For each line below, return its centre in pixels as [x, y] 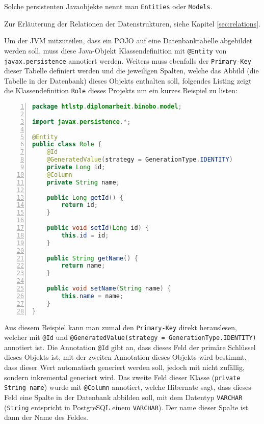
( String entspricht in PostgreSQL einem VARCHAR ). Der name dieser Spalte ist [126, 407]
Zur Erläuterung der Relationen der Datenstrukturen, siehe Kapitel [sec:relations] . [132, 23]
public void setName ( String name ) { [109, 288]
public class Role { [67, 144]
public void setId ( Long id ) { [98, 228]
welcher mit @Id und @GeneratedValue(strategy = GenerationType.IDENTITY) [130, 337]
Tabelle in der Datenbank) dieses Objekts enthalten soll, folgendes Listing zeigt [128, 80]
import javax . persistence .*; [82, 122]
